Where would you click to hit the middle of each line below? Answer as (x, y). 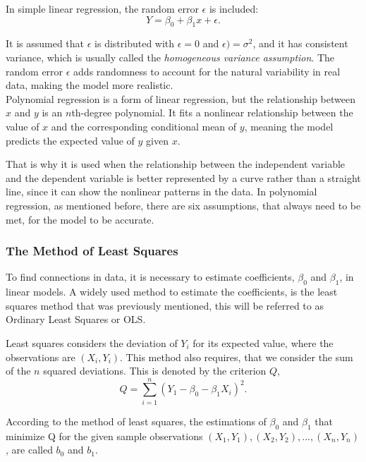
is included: (234, 8)
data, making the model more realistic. (90, 85)
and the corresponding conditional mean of (144, 126)
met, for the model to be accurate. (80, 219)
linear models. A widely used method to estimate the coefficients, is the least (172, 292)
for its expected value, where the (263, 342)
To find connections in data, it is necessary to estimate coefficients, (150, 277)
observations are (41, 357)
